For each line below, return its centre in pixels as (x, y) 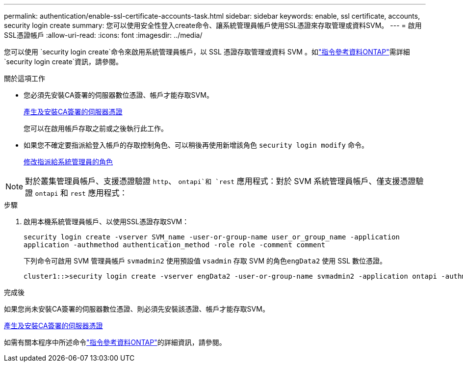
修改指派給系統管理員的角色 (68, 162)
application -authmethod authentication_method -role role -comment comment (175, 245)
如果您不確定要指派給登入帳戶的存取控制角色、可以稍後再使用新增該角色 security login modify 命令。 (196, 145)
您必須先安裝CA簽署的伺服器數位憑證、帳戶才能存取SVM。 (118, 95)
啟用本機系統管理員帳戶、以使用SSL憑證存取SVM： (106, 222)
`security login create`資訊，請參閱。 (64, 62)
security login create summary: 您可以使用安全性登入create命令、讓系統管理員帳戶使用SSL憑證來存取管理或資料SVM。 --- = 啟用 (213, 25)
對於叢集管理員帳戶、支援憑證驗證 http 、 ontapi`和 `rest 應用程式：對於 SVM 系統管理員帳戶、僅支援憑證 (220, 181)
